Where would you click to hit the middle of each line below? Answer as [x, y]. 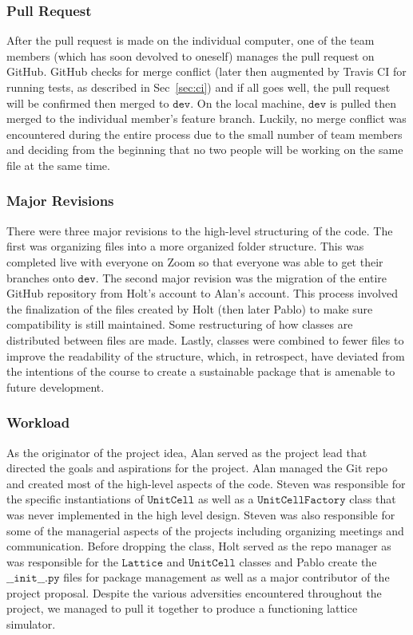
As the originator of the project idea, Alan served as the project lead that [187, 452]
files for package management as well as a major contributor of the [226, 577]
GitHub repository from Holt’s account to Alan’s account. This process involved [202, 293]
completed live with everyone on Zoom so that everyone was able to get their [195, 261]
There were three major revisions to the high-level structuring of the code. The [200, 230]
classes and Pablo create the [308, 561]
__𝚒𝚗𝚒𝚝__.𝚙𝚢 [33, 579]
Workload [38, 422]
